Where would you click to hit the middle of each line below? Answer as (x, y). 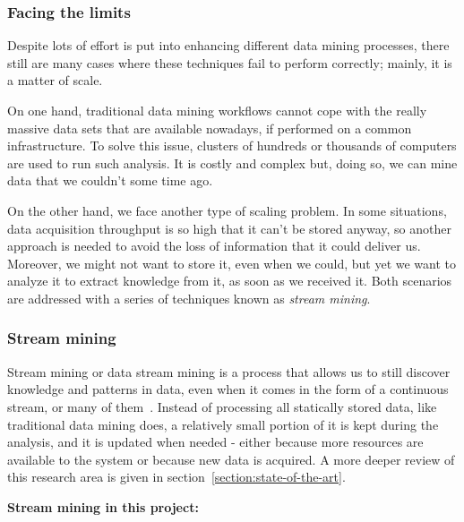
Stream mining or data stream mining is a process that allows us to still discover (229, 371)
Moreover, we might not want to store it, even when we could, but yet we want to (232, 263)
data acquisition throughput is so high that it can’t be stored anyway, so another (229, 228)
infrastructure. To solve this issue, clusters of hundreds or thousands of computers (232, 145)
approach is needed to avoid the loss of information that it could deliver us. (214, 246)
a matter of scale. (55, 80)
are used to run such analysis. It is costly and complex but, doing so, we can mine (232, 163)
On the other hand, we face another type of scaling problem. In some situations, (227, 210)
